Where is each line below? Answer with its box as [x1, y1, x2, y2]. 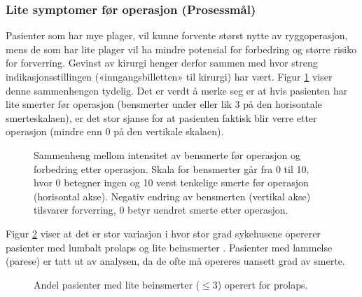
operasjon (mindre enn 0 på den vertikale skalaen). [6, 124, 224, 139]
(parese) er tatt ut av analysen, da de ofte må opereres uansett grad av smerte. [6, 254, 345, 268]
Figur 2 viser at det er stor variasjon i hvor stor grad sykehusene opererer [6, 226, 321, 240]
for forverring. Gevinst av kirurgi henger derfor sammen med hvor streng [6, 55, 318, 70]
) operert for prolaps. [217, 277, 308, 291]
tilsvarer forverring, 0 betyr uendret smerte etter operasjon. [34, 202, 288, 217]
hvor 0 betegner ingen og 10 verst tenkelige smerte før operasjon [34, 175, 309, 190]
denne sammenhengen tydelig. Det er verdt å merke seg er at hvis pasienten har [6, 83, 348, 97]
